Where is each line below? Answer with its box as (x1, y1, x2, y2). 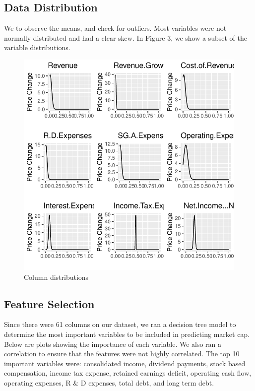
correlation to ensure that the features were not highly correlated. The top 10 (4, 348, 240, 359)
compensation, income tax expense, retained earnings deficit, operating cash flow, (4, 368, 252, 378)
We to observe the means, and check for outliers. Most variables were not (4, 23, 227, 33)
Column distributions (24, 271, 89, 282)
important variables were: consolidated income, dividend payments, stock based (4, 358, 246, 368)
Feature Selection (4, 296, 95, 311)
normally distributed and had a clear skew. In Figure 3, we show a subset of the (4, 32, 247, 43)
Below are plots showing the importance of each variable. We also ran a (4, 338, 222, 349)
